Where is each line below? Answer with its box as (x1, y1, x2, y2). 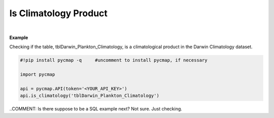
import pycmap (20, 71, 55, 77)
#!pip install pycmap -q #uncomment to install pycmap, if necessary (20, 57, 208, 63)
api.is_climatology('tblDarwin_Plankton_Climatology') (20, 93, 159, 99)
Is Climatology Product (9, 8, 108, 19)
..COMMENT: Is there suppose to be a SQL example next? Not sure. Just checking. (9, 106, 183, 112)
